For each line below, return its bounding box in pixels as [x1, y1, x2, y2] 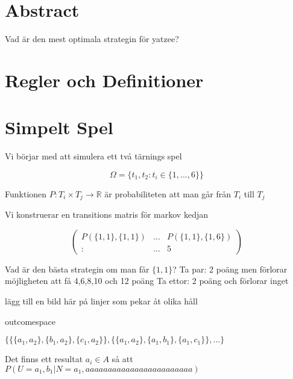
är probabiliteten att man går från [104, 187, 232, 200]
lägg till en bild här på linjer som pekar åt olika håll [5, 295, 198, 307]
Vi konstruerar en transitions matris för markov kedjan [5, 208, 208, 221]
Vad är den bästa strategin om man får [5, 262, 150, 275]
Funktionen [5, 187, 47, 200]
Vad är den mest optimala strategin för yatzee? [5, 32, 179, 45]
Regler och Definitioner [5, 67, 204, 92]
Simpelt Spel [5, 115, 113, 140]
